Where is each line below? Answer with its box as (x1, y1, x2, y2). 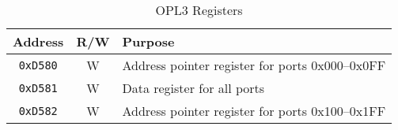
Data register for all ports (122, 79, 265, 97)
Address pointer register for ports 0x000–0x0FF (122, 56, 386, 74)
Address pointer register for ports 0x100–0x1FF (122, 102, 386, 120)
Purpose (122, 32, 175, 50)
